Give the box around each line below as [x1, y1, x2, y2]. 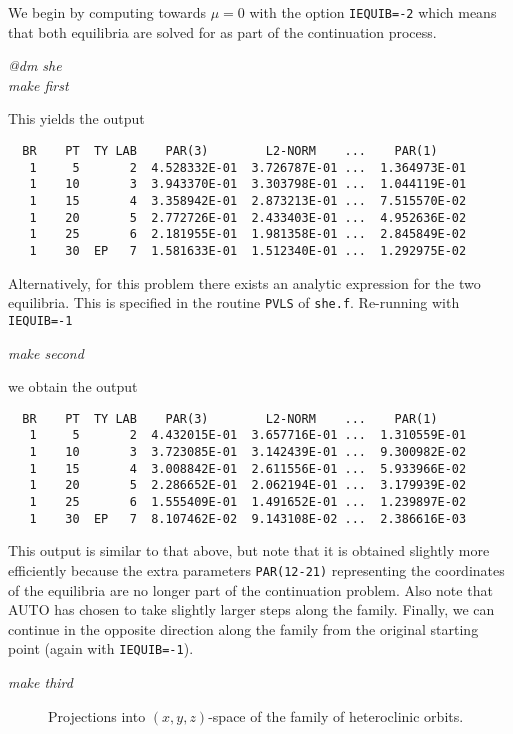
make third [8, 672, 73, 692]
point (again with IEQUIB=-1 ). [8, 638, 194, 659]
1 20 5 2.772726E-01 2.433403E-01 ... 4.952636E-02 [29, 210, 467, 225]
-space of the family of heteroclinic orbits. [208, 705, 464, 726]
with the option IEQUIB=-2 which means [249, 2, 497, 22]
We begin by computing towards [8, 2, 207, 22]
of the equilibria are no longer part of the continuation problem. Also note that [8, 579, 493, 600]
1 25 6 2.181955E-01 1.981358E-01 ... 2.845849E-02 [29, 227, 467, 242]
